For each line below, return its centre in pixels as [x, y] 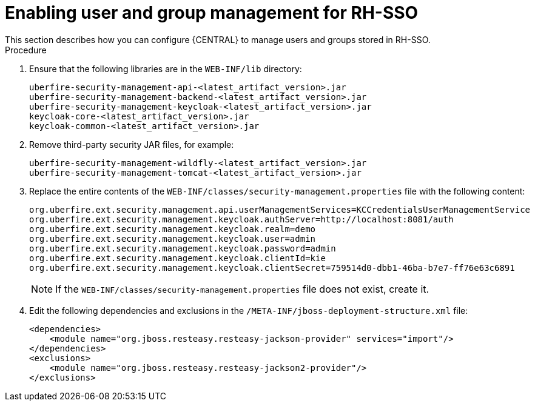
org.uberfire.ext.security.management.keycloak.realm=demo [173, 229]
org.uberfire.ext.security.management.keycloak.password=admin [183, 248]
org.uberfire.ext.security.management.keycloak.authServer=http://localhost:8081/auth [241, 219]
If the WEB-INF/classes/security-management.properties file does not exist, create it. [242, 289]
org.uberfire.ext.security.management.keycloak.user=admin [173, 238]
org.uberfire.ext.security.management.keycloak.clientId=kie [177, 258]
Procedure [26, 50]
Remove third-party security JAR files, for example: [132, 144]
